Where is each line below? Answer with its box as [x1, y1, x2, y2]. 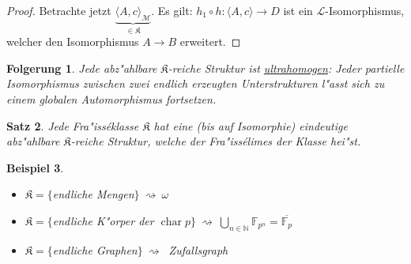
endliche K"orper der [52, 212, 154, 228]
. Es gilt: [151, 2, 193, 18]
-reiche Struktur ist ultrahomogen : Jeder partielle [168, 59, 405, 76]
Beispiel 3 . [6, 159, 64, 175]
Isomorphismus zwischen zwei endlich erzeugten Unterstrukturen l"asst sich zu [6, 75, 385, 92]
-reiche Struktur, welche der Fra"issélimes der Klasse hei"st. [70, 133, 361, 149]
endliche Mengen [52, 186, 134, 202]
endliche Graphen [52, 241, 138, 258]
